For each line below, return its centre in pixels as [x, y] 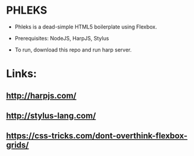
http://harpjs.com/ [42, 95]
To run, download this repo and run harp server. [73, 50]
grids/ [18, 145]
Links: [22, 74]
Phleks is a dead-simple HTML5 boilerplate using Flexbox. [86, 27]
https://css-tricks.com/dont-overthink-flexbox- [97, 136]
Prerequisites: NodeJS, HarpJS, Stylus [62, 38]
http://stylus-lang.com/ [51, 115]
